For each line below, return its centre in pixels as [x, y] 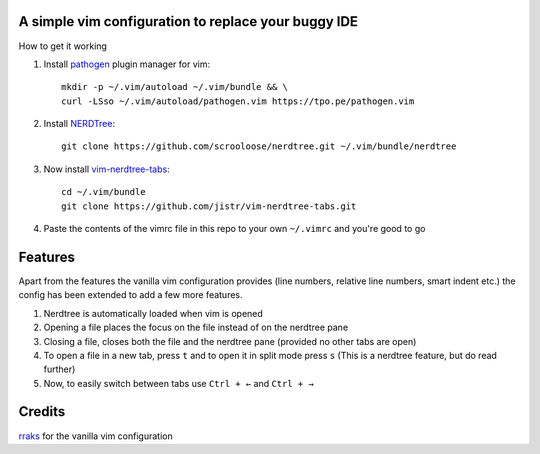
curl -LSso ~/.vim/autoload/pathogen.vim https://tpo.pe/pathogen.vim [238, 101]
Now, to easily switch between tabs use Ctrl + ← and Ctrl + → [178, 383]
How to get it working [62, 46]
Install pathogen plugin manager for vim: [127, 64]
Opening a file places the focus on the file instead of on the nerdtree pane [196, 327]
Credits [42, 411]
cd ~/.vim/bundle [103, 192]
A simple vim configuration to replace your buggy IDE [188, 21]
